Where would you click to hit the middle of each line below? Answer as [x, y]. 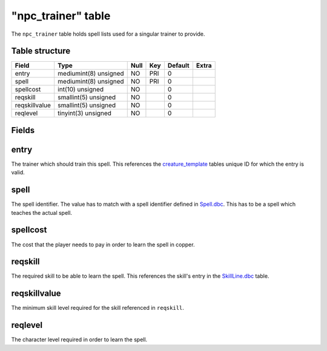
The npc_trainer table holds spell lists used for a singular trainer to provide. [108, 34]
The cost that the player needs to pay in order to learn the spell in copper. [103, 244]
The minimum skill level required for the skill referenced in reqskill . [98, 308]
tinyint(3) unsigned [85, 113]
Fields [23, 130]
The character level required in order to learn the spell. [79, 340]
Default [179, 65]
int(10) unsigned [81, 90]
